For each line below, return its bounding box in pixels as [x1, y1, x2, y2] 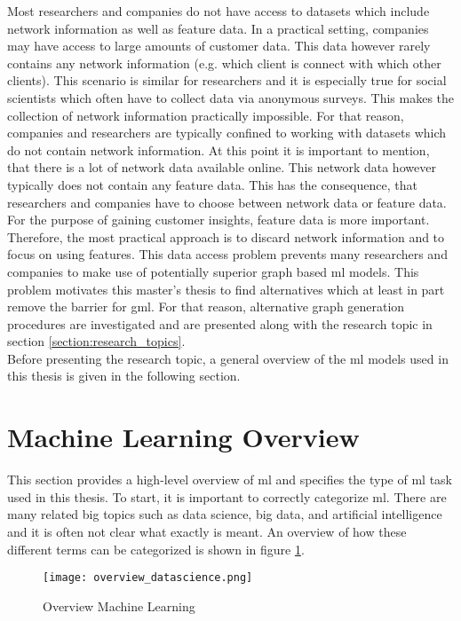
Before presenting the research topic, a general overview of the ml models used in [7, 349, 449, 367]
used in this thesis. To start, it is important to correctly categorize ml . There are [7, 487, 447, 506]
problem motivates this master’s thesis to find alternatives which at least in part [7, 279, 445, 298]
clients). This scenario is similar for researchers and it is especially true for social [7, 71, 447, 90]
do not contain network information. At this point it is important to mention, [7, 140, 430, 159]
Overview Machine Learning [43, 596, 195, 615]
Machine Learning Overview [7, 419, 360, 455]
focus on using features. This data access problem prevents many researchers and [7, 245, 448, 263]
